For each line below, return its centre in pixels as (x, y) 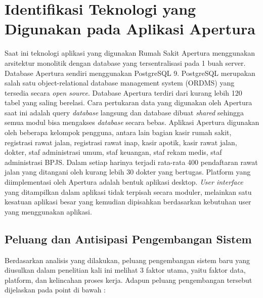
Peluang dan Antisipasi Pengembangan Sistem (128, 239)
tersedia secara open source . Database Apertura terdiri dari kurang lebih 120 (123, 92)
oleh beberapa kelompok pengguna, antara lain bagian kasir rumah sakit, (118, 132)
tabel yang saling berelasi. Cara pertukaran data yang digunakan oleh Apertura (128, 102)
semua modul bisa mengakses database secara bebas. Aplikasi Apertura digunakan (132, 122)
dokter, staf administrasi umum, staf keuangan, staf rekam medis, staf (113, 152)
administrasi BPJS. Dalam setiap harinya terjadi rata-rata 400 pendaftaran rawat (131, 162)
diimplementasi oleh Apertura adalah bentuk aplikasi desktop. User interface (124, 182)
